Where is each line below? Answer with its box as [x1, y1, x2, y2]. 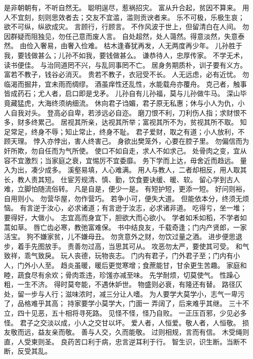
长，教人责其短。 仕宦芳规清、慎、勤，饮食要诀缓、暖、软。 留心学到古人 [4, 174, 240, 184]
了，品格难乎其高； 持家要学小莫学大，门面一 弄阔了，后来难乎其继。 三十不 [4, 298, 249, 308]
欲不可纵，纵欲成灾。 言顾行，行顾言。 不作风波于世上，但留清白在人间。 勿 [4, 21, 249, 32]
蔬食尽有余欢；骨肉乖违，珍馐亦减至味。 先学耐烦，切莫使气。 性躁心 [17, 269, 240, 280]
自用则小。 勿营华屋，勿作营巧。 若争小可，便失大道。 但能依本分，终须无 [4, 193, 242, 203]
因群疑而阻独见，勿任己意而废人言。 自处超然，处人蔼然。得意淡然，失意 [4, 31, 238, 41]
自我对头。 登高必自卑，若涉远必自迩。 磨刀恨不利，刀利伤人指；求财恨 [10, 107, 240, 117]
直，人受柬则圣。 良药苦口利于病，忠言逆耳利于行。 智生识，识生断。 [4, 336, 227, 346]
